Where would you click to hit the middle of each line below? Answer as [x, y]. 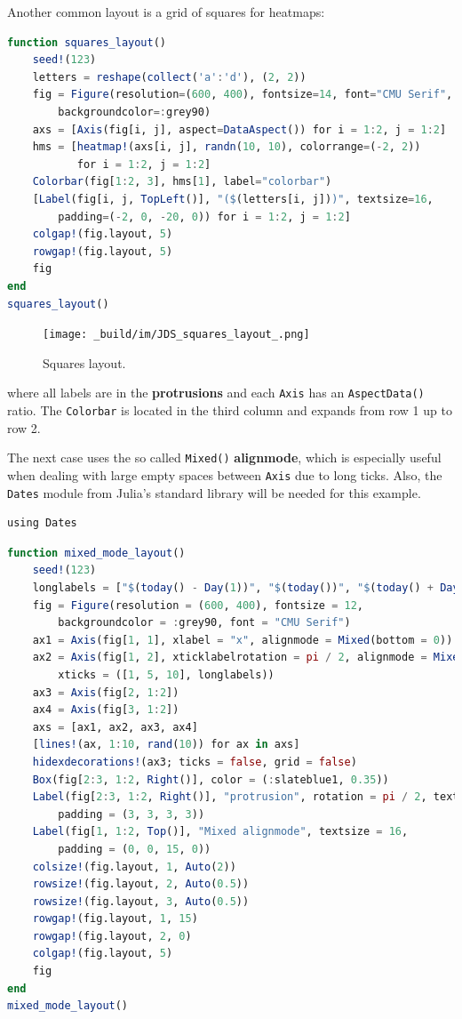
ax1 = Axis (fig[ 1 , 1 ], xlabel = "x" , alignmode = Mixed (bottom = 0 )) [243, 640]
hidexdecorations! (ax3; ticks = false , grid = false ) [195, 762]
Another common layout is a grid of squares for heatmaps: [166, 12]
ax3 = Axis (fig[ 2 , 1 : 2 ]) [106, 692]
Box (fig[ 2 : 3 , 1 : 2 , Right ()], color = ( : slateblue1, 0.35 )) [211, 779]
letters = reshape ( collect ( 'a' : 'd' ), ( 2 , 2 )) [169, 77]
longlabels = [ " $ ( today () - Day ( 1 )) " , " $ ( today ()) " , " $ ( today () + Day [246, 588]
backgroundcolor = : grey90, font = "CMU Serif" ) [204, 623]
